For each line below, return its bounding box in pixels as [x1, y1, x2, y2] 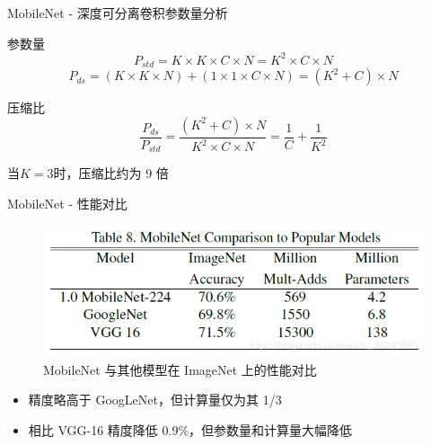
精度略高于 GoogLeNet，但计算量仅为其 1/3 [28, 390, 282, 409]
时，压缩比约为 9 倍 [53, 164, 169, 182]
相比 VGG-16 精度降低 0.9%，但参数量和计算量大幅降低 [28, 420, 353, 439]
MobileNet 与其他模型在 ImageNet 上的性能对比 [43, 360, 317, 378]
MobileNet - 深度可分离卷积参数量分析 [7, 4, 228, 22]
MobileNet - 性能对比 [7, 193, 128, 212]
